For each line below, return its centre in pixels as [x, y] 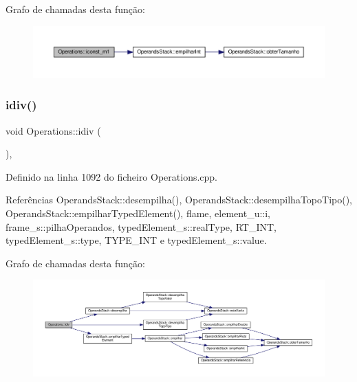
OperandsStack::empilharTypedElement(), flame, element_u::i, [138, 213]
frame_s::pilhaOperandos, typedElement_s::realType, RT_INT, [141, 226]
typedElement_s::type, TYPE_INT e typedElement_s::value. [136, 240]
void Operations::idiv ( [53, 130]
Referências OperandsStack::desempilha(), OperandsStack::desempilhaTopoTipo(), [179, 200]
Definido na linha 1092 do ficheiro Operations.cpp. [112, 176]
